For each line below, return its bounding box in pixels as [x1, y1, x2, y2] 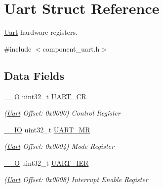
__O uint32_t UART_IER [4, 157, 89, 168]
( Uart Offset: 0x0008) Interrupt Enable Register [4, 174, 148, 185]
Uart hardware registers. [4, 27, 78, 37]
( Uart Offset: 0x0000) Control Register [4, 108, 121, 118]
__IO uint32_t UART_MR [4, 124, 90, 134]
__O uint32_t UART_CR [4, 91, 86, 101]
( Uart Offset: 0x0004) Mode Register [4, 141, 114, 151]
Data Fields [4, 67, 65, 83]
